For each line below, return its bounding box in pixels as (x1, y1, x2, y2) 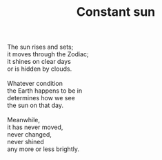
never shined (7, 138, 45, 146)
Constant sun (76, 4, 156, 20)
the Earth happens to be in (7, 87, 83, 95)
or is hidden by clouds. (7, 65, 72, 73)
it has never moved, (7, 123, 63, 131)
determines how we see (7, 94, 76, 102)
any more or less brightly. (7, 145, 79, 153)
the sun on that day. (7, 101, 64, 110)
